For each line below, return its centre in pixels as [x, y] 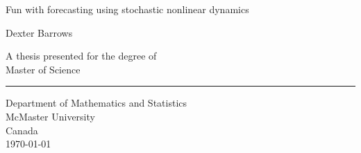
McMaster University [50, 116]
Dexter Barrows [39, 32]
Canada [22, 130]
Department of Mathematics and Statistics [96, 103]
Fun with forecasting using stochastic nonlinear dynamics [127, 9]
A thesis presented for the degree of [81, 56]
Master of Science [43, 69]
